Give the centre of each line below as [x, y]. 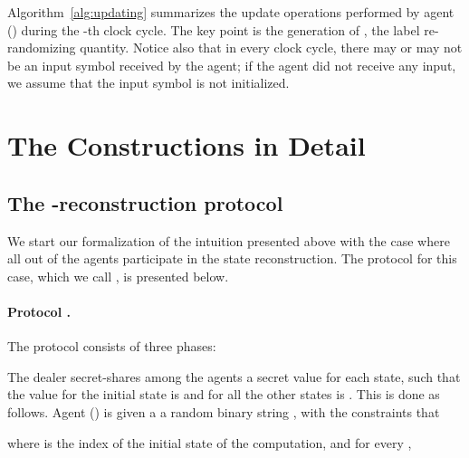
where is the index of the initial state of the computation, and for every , [210, 442]
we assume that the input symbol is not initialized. [148, 83]
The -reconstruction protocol [145, 202]
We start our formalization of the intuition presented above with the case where [229, 240]
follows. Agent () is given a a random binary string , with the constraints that [224, 411]
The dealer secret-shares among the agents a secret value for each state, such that [234, 376]
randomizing [42, 48]
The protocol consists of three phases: [112, 346]
